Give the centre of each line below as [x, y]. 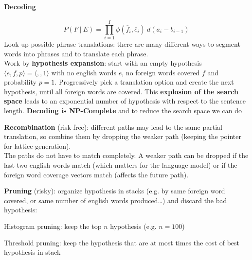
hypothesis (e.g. [133, 226]
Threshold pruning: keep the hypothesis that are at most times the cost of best [122, 242]
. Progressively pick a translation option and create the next [144, 82]
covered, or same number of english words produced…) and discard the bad [116, 200]
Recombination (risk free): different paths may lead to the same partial [113, 127]
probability [20, 82]
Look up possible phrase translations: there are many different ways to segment [122, 43]
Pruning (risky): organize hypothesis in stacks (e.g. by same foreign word [115, 191]
